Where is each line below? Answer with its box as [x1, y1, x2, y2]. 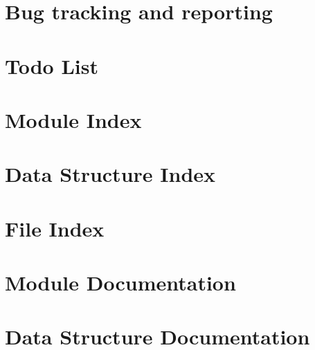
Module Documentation [5, 268, 236, 297]
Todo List [5, 51, 98, 80]
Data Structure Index [5, 160, 216, 188]
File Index [5, 214, 105, 242]
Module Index [5, 105, 142, 133]
